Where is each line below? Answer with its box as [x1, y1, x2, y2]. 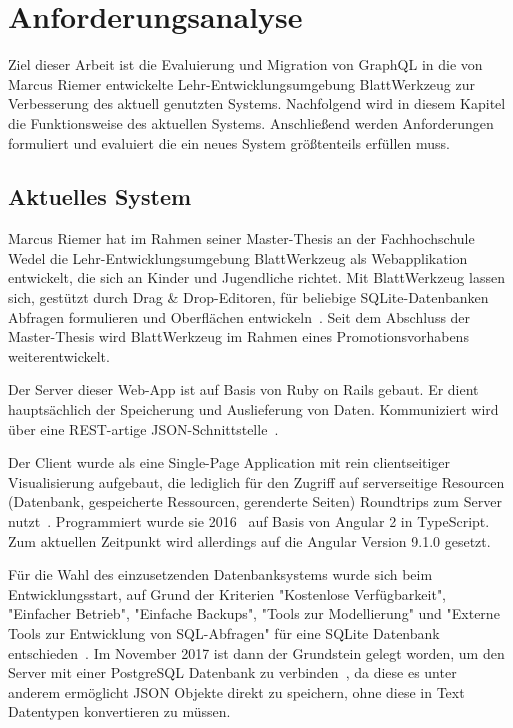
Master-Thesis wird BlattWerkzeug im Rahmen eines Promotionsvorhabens [8, 326, 469, 347]
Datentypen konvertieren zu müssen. [8, 701, 231, 722]
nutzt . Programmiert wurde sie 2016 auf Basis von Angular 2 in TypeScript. [8, 511, 490, 532]
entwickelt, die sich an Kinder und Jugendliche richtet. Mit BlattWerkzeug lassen [8, 267, 505, 288]
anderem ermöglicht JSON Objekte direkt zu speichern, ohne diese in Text [8, 681, 465, 702]
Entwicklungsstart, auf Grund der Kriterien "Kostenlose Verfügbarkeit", [8, 583, 447, 604]
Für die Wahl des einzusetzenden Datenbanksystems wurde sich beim [8, 564, 433, 585]
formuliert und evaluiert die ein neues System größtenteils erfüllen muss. [8, 132, 450, 153]
